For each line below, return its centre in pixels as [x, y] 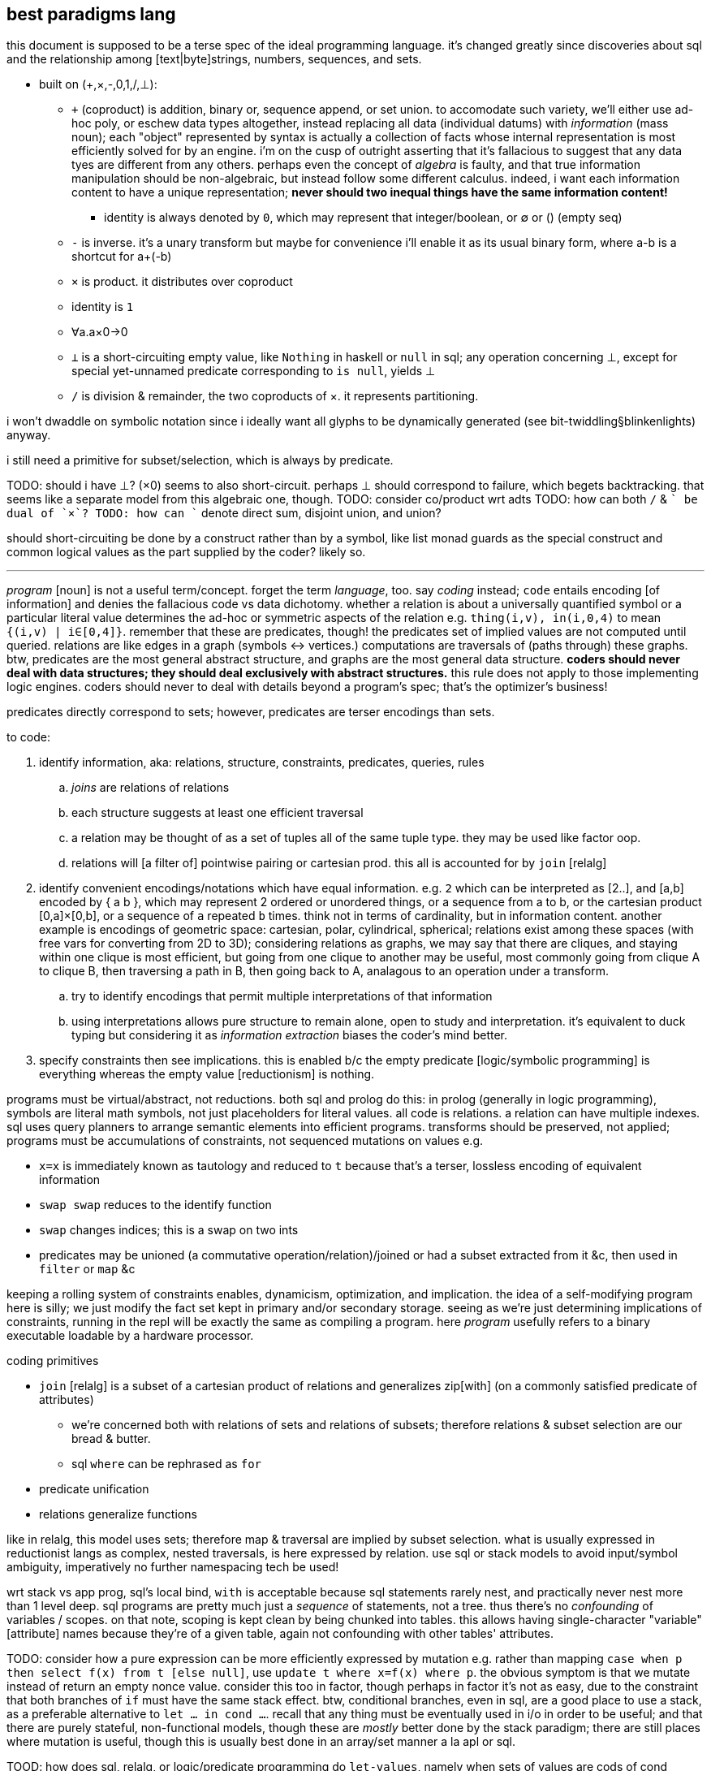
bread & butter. [111, 1439]
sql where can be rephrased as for [166, 1464]
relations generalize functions [118, 1514]
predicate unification [94, 1489]
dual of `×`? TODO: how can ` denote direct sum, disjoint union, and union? [224, 513]
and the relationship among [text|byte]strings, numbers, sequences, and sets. [214, 59]
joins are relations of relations [151, 788]
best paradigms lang [91, 14]
